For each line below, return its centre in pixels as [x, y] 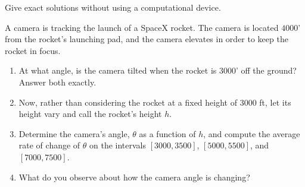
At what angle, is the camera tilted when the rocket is [118, 70]
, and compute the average [252, 133]
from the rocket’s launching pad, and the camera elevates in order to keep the [147, 39]
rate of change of [49, 145]
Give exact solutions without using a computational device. [113, 7]
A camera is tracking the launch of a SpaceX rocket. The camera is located [142, 27]
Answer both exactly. [57, 82]
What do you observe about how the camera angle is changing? [134, 177]
